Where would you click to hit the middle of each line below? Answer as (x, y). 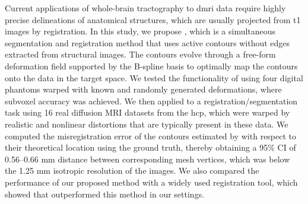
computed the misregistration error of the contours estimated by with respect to (151, 136)
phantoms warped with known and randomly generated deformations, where (143, 89)
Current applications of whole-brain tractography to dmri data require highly (145, 8)
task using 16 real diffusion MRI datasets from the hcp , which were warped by (147, 112)
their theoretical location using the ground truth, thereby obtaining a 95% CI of (150, 147)
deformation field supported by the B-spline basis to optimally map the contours (151, 66)
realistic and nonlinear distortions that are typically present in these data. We (147, 124)
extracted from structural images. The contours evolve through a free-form (140, 54)
